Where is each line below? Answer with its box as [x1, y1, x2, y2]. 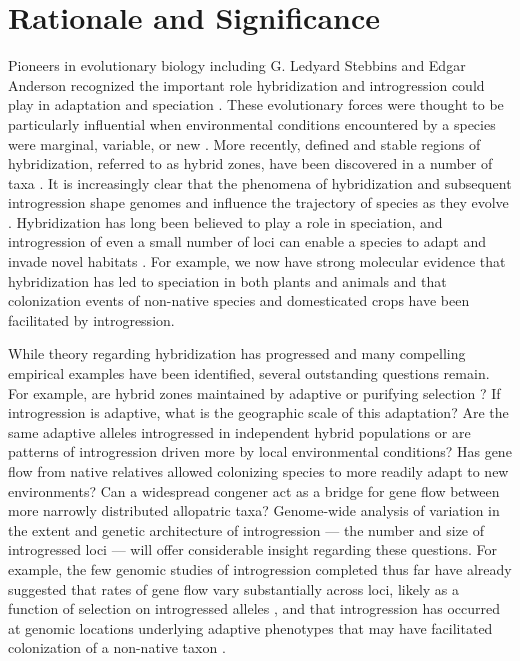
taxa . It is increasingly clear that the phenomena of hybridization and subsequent [8, 172, 512, 193]
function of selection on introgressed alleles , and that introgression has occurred [8, 598, 500, 619]
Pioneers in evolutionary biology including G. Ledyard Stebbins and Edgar [8, 55, 466, 76]
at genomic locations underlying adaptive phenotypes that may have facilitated [8, 617, 493, 638]
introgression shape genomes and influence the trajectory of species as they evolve [8, 192, 509, 213]
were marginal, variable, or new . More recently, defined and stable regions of [8, 133, 481, 154]
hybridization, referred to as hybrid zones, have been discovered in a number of [8, 153, 493, 174]
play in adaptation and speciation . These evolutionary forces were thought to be [8, 94, 504, 115]
